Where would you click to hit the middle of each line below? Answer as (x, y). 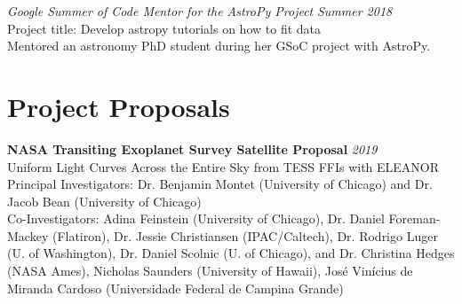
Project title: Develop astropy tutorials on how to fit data (164, 28)
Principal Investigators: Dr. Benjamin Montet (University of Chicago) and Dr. (220, 184)
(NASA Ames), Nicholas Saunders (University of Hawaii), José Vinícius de (210, 271)
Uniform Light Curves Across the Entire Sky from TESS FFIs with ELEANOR (223, 166)
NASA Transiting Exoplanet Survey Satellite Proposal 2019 (192, 148)
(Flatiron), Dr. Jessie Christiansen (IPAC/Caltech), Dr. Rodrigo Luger (245, 235)
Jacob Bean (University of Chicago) (104, 201)
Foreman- (414, 218)
